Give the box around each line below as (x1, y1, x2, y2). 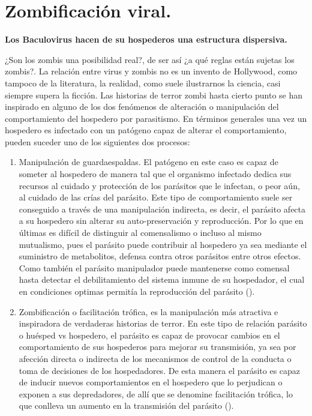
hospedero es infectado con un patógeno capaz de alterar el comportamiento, (5, 124, 287, 136)
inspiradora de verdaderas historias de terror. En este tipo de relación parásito (19, 317, 307, 330)
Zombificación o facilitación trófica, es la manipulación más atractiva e (19, 305, 278, 318)
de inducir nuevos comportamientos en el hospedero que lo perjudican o (19, 376, 283, 388)
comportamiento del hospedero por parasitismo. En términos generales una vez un (5, 112, 307, 124)
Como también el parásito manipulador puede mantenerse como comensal (19, 261, 290, 274)
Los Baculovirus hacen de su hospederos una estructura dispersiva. (5, 33, 287, 46)
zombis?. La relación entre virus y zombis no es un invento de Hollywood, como (5, 65, 298, 77)
